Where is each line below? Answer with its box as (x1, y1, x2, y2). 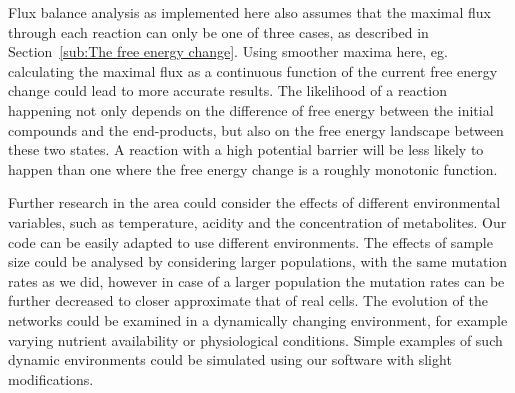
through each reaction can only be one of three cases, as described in (8, 21, 429, 42)
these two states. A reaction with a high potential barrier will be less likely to (8, 139, 484, 160)
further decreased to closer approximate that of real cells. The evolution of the (8, 290, 488, 311)
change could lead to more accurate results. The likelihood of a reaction (8, 80, 447, 101)
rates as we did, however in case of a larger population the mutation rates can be (8, 270, 505, 291)
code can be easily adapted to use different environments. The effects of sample (8, 231, 493, 252)
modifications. (8, 368, 94, 389)
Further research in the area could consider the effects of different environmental (8, 192, 501, 213)
